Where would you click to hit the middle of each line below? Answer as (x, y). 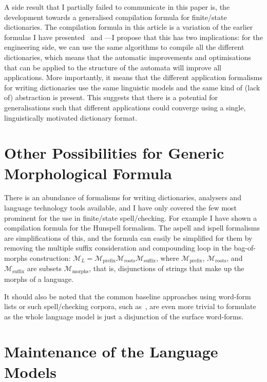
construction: (50, 258)
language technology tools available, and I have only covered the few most (120, 208)
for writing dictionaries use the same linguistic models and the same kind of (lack (132, 87)
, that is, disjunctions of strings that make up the (167, 268)
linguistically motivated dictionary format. (71, 117)
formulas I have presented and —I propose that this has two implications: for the (133, 37)
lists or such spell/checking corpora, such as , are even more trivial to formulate (130, 306)
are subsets (44, 268)
